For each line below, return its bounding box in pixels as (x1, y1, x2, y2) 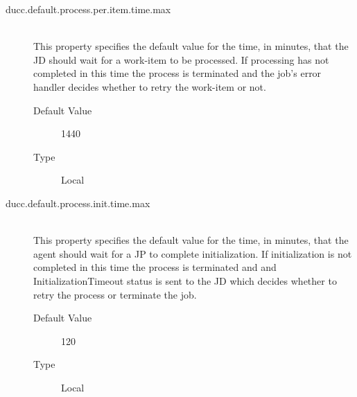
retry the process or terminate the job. (33, 287, 197, 301)
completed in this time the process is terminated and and (33, 260, 277, 274)
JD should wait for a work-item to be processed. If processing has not (33, 52, 329, 67)
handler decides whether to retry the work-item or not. (33, 79, 266, 94)
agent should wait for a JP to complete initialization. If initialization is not (33, 246, 352, 261)
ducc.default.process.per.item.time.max (6, 2, 171, 16)
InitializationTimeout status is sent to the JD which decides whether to (33, 273, 337, 288)
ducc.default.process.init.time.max (6, 195, 150, 210)
